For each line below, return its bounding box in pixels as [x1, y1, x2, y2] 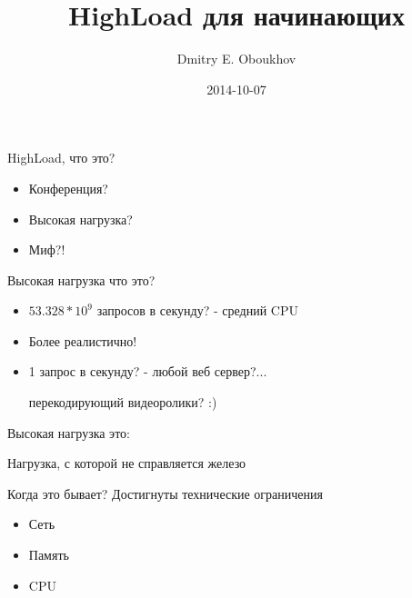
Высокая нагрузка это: [7, 423, 130, 442]
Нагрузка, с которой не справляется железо [7, 453, 246, 473]
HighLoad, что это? [7, 148, 116, 167]
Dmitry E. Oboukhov [176, 49, 296, 68]
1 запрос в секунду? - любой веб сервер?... [28, 362, 267, 381]
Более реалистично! [28, 331, 137, 350]
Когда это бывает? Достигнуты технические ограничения [7, 483, 323, 503]
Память [28, 545, 69, 564]
